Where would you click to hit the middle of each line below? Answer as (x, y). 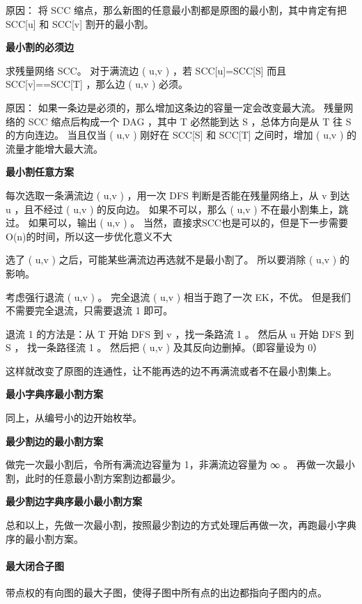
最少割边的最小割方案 (54, 441)
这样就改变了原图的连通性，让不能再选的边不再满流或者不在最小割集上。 (171, 370)
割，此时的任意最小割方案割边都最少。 (93, 478)
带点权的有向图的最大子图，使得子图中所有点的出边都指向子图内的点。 (166, 593)
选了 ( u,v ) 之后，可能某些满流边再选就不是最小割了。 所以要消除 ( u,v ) (171, 260)
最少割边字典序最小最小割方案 (74, 501)
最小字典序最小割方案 (54, 394)
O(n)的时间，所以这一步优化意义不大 (89, 236)
